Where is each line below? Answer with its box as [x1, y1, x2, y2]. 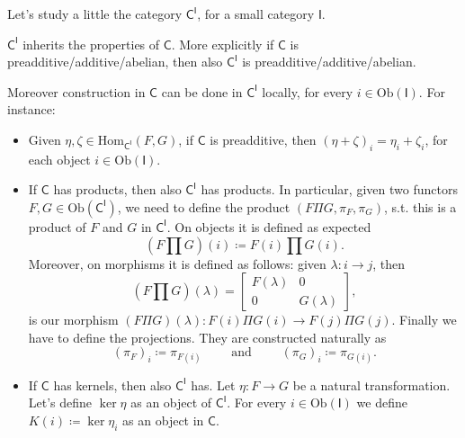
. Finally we [391, 310, 457, 329]
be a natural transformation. [292, 375, 451, 394]
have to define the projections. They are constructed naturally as [28, 327, 387, 346]
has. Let [191, 375, 236, 394]
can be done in [161, 82, 243, 101]
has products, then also [53, 180, 182, 199]
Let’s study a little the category [7, 4, 183, 22]
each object [28, 149, 91, 168]
